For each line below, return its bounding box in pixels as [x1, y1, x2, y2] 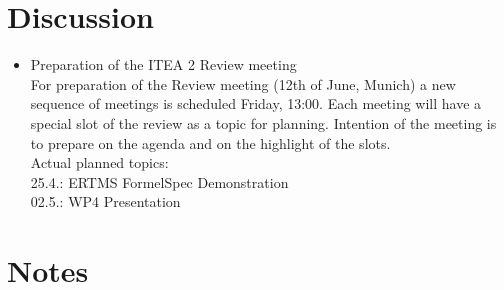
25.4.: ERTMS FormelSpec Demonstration [30, 171, 289, 192]
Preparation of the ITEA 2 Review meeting [30, 54, 297, 75]
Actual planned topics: [30, 152, 169, 173]
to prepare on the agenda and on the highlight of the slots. [30, 132, 391, 153]
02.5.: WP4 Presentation [30, 191, 181, 212]
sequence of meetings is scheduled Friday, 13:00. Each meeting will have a [30, 93, 482, 114]
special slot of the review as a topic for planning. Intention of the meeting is [30, 112, 497, 133]
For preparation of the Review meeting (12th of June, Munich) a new [30, 73, 456, 94]
